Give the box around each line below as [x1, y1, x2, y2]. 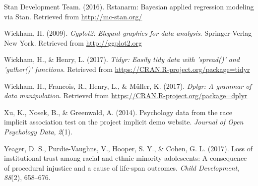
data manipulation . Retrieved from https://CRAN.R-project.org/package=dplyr [4, 90, 248, 101]
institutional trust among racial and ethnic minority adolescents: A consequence [4, 153, 247, 163]
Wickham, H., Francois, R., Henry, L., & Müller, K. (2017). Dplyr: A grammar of [4, 80, 252, 91]
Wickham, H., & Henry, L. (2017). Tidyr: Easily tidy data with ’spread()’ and [4, 54, 240, 64]
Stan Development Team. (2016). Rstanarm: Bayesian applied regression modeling [4, 1, 254, 11]
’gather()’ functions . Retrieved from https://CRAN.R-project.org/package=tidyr [4, 63, 250, 74]
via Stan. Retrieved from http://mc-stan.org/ [4, 11, 142, 21]
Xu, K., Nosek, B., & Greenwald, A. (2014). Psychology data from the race [4, 107, 233, 117]
